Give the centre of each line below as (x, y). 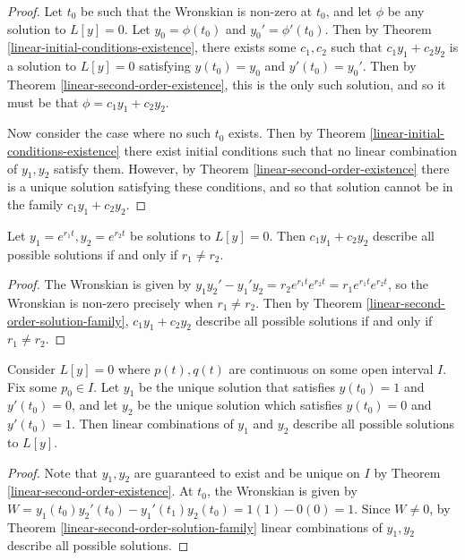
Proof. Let (35, 11)
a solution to (42, 66)
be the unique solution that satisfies (237, 386)
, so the (408, 284)
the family (35, 204)
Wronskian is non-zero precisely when (110, 302)
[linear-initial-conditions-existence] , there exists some (152, 47)
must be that (43, 102)
